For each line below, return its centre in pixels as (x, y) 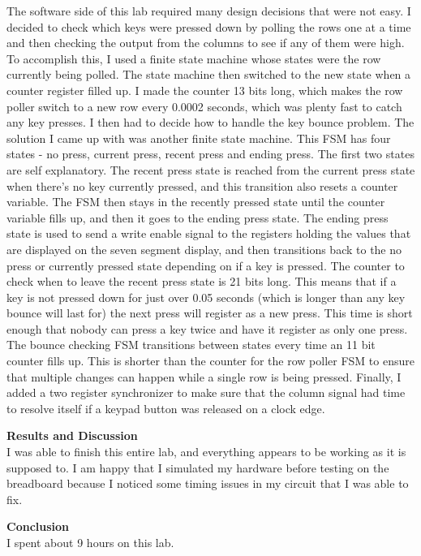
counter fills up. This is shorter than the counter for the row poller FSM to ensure (210, 361)
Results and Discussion (72, 435)
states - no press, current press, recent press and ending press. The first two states (210, 154)
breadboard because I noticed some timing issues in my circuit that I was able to (208, 483)
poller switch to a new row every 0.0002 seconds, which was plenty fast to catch (204, 106)
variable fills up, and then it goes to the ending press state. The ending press (198, 217)
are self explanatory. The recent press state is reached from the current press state (211, 169)
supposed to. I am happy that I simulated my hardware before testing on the (198, 467)
